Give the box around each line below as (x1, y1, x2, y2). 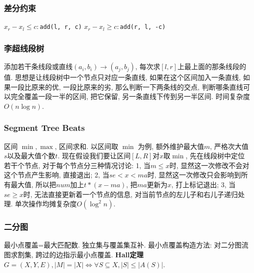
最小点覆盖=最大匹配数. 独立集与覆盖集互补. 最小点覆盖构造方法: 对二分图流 (4, 240, 249, 250)
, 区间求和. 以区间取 (54, 141, 118, 151)
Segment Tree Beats (4, 122, 85, 134)
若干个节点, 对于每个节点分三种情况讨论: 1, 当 (4, 160, 151, 170)
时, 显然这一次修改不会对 (169, 160, 250, 170)
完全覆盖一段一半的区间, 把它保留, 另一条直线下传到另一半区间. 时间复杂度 (10, 91, 250, 101)
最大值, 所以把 (10, 179, 56, 190)
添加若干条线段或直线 (4, 61, 73, 72)
